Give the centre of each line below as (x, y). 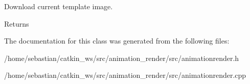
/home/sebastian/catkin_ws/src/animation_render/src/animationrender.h (122, 58)
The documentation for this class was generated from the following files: (117, 41)
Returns (17, 23)
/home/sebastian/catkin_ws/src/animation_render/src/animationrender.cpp (125, 75)
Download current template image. (59, 6)
